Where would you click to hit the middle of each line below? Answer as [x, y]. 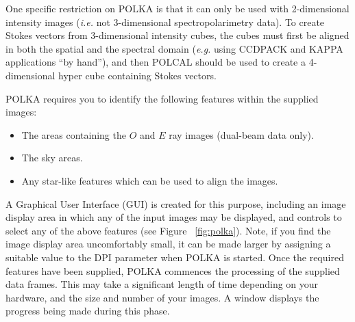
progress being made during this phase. [88, 311]
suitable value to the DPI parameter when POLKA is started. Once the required [175, 257]
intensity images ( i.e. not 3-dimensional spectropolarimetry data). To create [165, 22]
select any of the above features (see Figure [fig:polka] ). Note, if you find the [168, 230]
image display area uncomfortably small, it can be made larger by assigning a [168, 244]
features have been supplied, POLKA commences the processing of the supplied [173, 270]
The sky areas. [52, 158]
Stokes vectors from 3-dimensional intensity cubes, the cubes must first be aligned [177, 35]
